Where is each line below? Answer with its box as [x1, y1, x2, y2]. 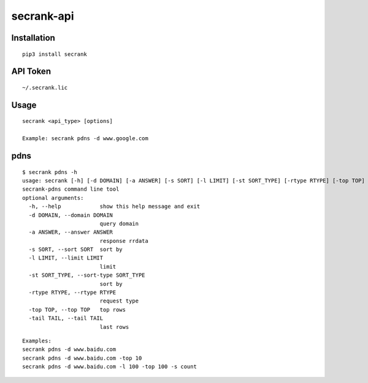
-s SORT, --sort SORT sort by [28, 246, 123, 253]
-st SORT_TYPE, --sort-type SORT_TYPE [28, 272, 145, 279]
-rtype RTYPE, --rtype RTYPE [28, 289, 117, 296]
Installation [11, 33, 55, 43]
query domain [99, 220, 139, 227]
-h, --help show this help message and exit [28, 203, 201, 210]
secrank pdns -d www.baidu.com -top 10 [22, 354, 142, 361]
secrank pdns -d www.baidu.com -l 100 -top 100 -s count [22, 363, 197, 370]
